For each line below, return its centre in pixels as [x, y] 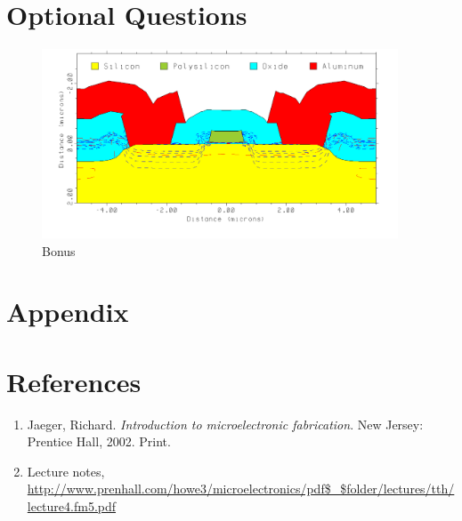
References [74, 381]
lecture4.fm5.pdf [72, 506]
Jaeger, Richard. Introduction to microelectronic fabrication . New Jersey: [225, 424]
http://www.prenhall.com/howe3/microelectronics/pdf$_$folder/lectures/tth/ [241, 489]
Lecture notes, [66, 471]
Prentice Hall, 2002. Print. [99, 441]
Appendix [68, 312]
